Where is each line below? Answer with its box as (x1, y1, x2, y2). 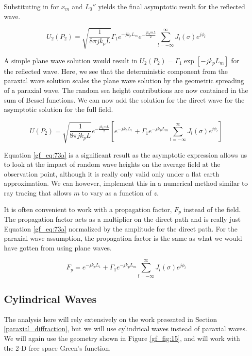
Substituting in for (4, 1, 59, 11)
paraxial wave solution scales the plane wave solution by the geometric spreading (4, 75, 244, 86)
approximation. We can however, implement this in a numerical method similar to (4, 178, 248, 188)
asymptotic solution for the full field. (4, 104, 113, 114)
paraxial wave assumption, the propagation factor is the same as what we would (4, 233, 242, 243)
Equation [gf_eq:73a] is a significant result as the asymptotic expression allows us (4, 149, 247, 160)
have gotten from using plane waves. (4, 242, 112, 252)
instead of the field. (183, 204, 241, 214)
